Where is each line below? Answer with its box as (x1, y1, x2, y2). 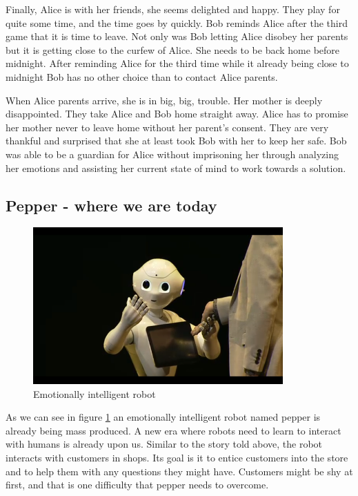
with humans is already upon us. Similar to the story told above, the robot (6, 437, 323, 451)
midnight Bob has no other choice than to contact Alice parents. (6, 69, 278, 84)
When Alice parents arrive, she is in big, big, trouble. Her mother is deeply (6, 93, 323, 107)
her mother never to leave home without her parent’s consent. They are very (6, 120, 329, 134)
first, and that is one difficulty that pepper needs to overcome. (6, 477, 269, 492)
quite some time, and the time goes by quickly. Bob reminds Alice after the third (6, 15, 348, 30)
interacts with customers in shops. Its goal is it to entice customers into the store (6, 450, 348, 465)
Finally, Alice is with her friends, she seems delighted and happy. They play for (6, 2, 340, 16)
